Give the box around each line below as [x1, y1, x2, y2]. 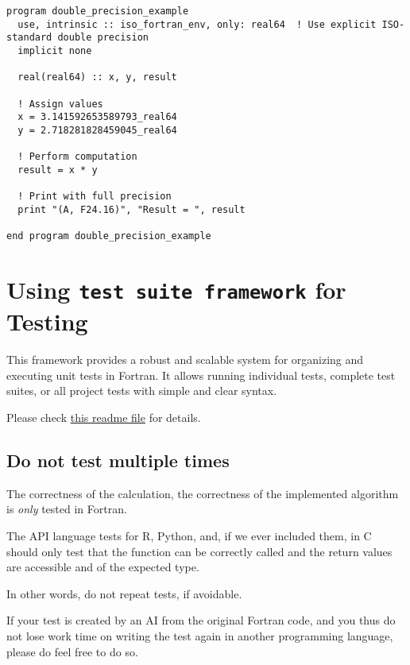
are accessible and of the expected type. [6, 559, 199, 575]
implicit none [17, 44, 92, 56]
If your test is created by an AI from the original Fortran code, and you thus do [6, 612, 396, 628]
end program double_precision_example [6, 230, 211, 242]
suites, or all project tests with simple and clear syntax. [6, 382, 277, 399]
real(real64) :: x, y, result [17, 72, 177, 83]
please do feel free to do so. [6, 643, 138, 659]
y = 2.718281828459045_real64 [17, 124, 177, 136]
